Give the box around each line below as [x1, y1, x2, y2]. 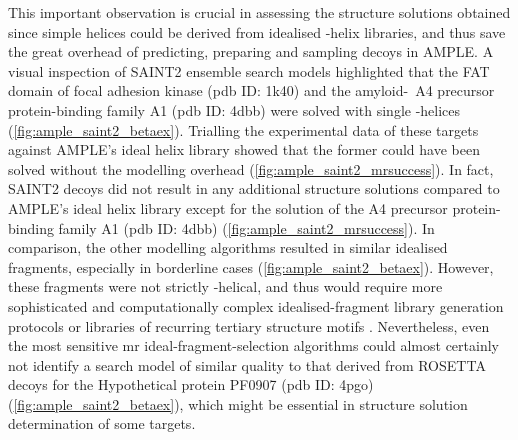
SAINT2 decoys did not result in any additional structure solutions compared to [8, 178, 500, 199]
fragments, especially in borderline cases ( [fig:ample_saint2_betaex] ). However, [8, 256, 494, 277]
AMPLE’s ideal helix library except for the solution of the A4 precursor [8, 197, 448, 218]
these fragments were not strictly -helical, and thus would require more [8, 276, 443, 297]
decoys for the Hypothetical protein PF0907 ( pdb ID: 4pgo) [8, 374, 374, 395]
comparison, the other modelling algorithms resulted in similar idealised [8, 237, 448, 258]
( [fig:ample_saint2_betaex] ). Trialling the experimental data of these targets [8, 119, 479, 140]
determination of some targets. [8, 413, 196, 434]
